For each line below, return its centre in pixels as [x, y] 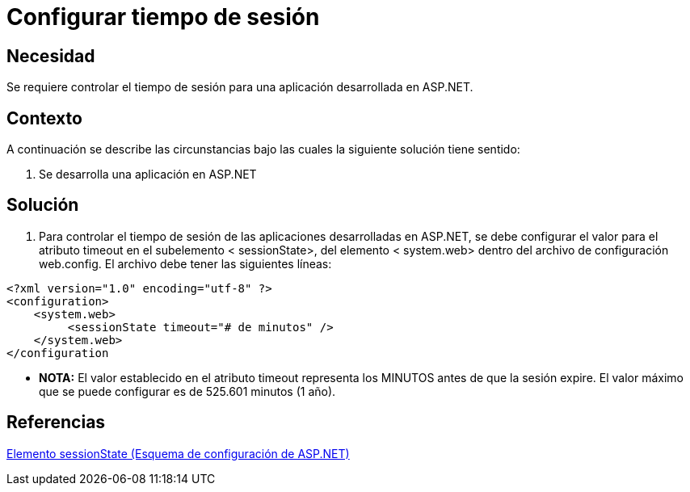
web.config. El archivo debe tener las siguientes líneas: [185, 263]
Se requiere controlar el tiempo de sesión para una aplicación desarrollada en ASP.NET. [240, 87]
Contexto [44, 118]
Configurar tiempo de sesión [163, 17]
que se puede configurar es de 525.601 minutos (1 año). [187, 391]
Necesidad [51, 56]
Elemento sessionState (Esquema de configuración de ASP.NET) [178, 453]
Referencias [56, 423]
